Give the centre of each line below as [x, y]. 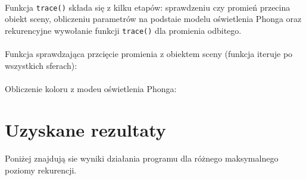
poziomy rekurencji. [41, 170]
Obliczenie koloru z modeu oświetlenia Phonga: [91, 88]
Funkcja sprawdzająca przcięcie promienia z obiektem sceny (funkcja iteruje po [149, 54]
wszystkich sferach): [41, 65]
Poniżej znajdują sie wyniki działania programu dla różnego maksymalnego [142, 158]
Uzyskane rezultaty [85, 129]
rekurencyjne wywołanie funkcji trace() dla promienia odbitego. [123, 30]
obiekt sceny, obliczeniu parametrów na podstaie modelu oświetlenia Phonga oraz [153, 19]
